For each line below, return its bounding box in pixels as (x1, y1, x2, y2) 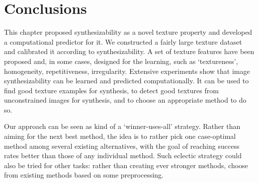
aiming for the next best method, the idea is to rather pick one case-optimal (4, 131, 236, 141)
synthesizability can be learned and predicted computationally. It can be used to (4, 75, 249, 86)
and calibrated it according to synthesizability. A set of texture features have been (4, 46, 255, 57)
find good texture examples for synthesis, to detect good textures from (4, 85, 219, 95)
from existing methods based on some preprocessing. (4, 170, 164, 180)
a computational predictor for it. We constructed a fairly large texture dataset (4, 36, 242, 47)
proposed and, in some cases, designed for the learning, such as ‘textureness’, (4, 56, 238, 66)
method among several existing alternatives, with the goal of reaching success (4, 140, 240, 151)
